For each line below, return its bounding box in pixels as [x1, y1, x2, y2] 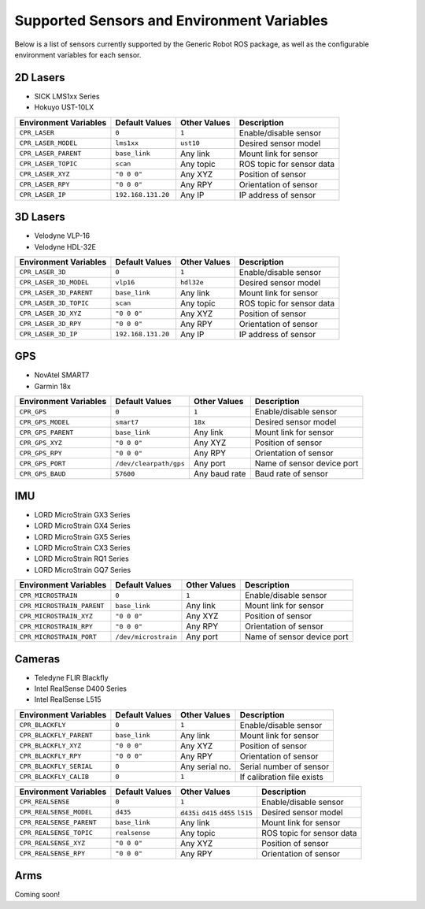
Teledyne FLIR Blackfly [34, 673, 109, 682]
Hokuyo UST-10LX [34, 102, 94, 112]
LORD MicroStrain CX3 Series [34, 543, 131, 552]
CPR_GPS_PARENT [19, 428, 74, 436]
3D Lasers [14, 210, 66, 224]
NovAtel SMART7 [34, 370, 90, 380]
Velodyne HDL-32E [34, 242, 96, 251]
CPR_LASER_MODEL [19, 139, 78, 147]
